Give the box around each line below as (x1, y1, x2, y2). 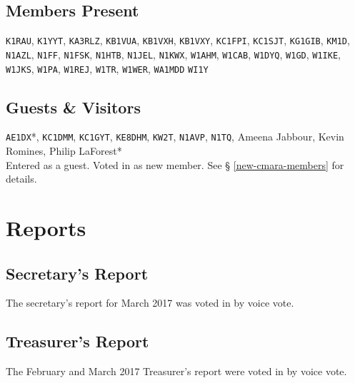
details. (6, 171, 37, 186)
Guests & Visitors (6, 96, 141, 118)
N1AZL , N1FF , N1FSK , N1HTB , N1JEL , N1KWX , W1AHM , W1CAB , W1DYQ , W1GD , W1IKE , (6, 46, 341, 61)
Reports (6, 213, 86, 242)
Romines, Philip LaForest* (6, 143, 122, 158)
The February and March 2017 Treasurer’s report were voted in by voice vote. (6, 364, 347, 379)
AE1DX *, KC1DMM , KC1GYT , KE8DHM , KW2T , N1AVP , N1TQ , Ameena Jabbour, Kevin (6, 129, 344, 144)
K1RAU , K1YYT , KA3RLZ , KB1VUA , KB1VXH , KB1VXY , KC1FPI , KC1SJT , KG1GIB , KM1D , (6, 33, 350, 48)
